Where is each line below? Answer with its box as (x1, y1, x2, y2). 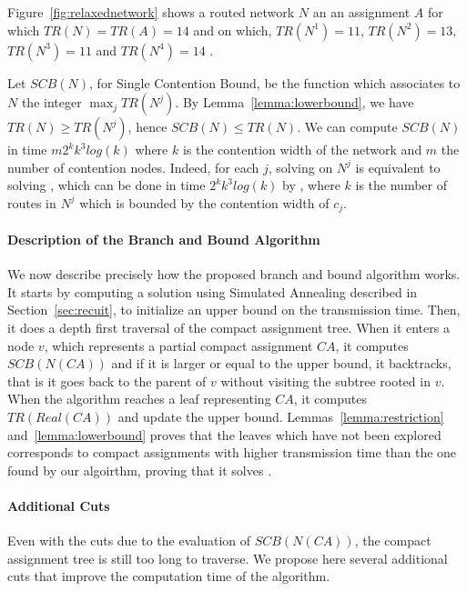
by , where (282, 175, 340, 195)
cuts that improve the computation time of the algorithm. (7, 566, 330, 586)
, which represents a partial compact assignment (44, 336, 313, 355)
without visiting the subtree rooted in (220, 371, 431, 390)
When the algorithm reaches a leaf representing (7, 389, 271, 408)
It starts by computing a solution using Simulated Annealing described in (7, 282, 418, 301)
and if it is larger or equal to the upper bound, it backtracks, (111, 354, 452, 373)
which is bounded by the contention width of (79, 193, 330, 212)
